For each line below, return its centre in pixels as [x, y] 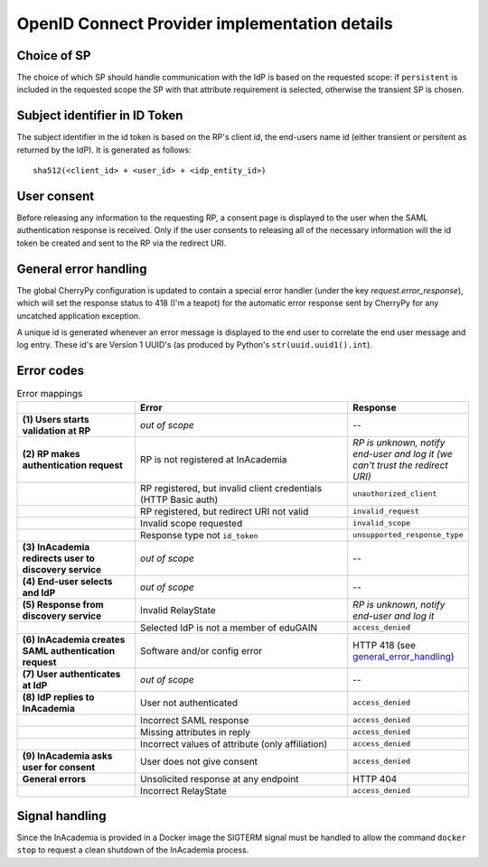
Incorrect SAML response [195, 720]
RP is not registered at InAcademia [214, 459]
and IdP [39, 592]
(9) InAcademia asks [67, 756]
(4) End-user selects [67, 581]
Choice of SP [54, 56]
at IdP [35, 685]
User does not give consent [199, 761]
